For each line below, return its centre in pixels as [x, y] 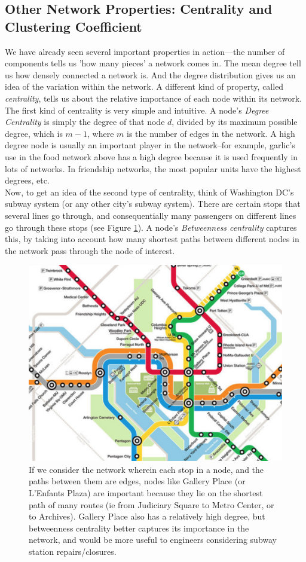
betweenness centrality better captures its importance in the [139, 528]
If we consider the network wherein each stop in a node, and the [146, 469]
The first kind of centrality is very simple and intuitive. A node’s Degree [137, 110]
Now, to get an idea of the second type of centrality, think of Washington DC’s [149, 192]
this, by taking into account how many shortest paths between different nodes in [152, 239]
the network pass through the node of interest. [90, 250]
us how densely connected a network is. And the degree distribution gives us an [150, 74]
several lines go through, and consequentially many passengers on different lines [151, 215]
